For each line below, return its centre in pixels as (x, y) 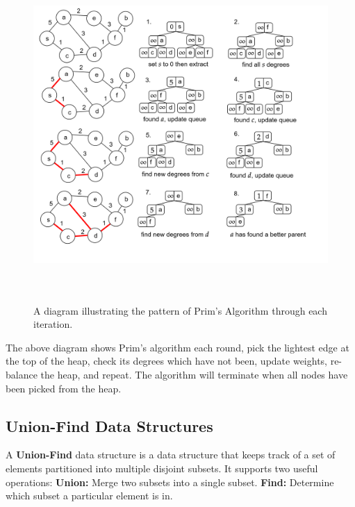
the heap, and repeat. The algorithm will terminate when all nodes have (194, 374)
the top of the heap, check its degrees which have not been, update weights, (167, 361)
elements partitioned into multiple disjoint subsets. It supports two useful (162, 468)
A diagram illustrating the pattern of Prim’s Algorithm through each (180, 310)
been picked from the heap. (64, 388)
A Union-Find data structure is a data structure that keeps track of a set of (171, 455)
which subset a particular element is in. (89, 496)
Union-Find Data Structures (109, 425)
